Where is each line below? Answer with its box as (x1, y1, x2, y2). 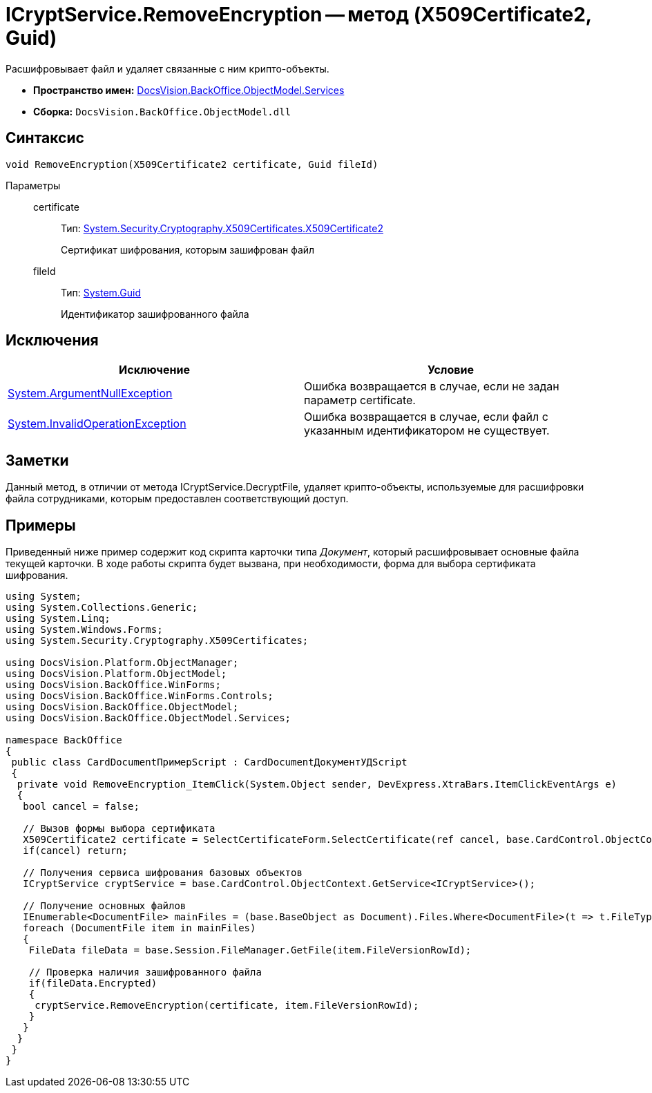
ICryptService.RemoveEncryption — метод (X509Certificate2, (6, 3, 592, 26)
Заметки (6, 451, 69, 469)
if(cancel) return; (23, 845, 128, 857)
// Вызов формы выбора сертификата (23, 823, 215, 835)
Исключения (6, 332, 99, 350)
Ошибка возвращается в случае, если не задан (304, 379, 559, 394)
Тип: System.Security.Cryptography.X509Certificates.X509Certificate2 (61, 222, 384, 234)
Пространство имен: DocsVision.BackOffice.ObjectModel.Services (33, 84, 345, 96)
